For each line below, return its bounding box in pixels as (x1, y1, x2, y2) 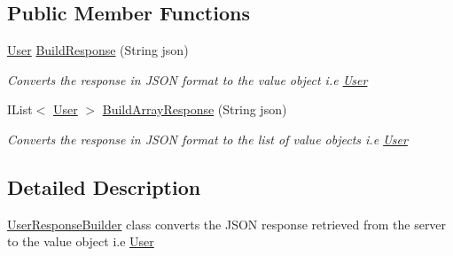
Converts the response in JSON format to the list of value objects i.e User (7, 129, 408, 148)
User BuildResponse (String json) (7, 41, 189, 59)
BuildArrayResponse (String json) (102, 100, 287, 119)
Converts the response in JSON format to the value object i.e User (7, 70, 368, 89)
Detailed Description (7, 173, 201, 200)
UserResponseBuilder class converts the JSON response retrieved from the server (7, 214, 447, 233)
